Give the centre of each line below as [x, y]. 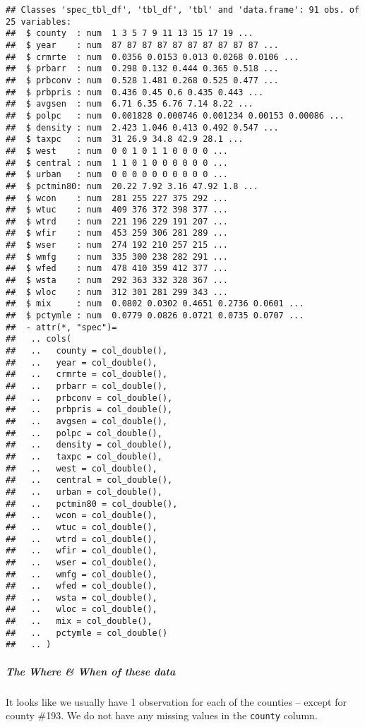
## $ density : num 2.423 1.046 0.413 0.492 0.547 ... [142, 127]
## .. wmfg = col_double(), [82, 574]
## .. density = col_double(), [89, 445]
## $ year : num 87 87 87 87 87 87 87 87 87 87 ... [142, 45]
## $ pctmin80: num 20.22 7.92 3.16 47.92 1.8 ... [132, 186]
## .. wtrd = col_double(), [82, 539]
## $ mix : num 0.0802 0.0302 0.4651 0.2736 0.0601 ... [155, 304]
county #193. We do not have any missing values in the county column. [162, 715]
